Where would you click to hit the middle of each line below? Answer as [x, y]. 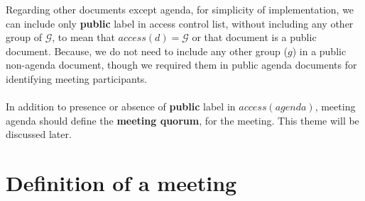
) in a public [319, 51]
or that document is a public [254, 37]
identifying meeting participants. [77, 78]
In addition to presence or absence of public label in [121, 107]
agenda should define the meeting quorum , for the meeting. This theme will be [182, 120]
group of [24, 37]
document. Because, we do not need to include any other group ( [147, 51]
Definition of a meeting [121, 183]
